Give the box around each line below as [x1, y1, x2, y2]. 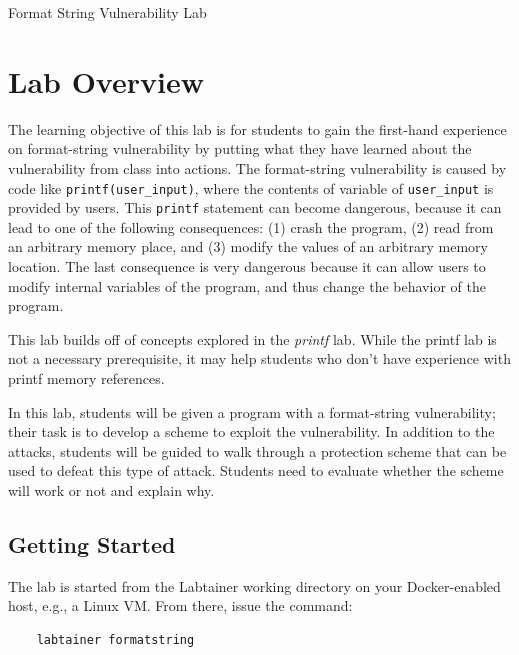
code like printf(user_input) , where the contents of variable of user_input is [8, 177, 494, 198]
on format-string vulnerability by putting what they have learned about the [8, 138, 472, 159]
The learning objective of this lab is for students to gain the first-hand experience [8, 118, 507, 139]
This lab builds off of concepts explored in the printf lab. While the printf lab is [8, 328, 497, 349]
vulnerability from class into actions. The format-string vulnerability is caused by [8, 157, 507, 178]
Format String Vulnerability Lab [8, 2, 207, 22]
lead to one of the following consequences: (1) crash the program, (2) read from [8, 216, 494, 237]
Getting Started [8, 528, 176, 559]
